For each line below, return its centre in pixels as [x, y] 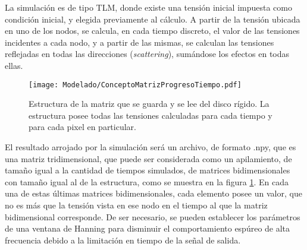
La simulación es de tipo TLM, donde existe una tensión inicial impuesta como [148, 7]
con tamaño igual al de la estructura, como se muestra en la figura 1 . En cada [147, 181]
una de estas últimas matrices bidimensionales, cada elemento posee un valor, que [153, 193]
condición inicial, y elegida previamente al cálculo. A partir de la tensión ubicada [153, 19]
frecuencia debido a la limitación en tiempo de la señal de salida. [123, 240]
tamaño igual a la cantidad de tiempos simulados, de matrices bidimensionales [148, 170]
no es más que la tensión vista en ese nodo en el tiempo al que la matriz [136, 205]
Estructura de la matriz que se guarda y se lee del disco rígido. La [149, 104]
